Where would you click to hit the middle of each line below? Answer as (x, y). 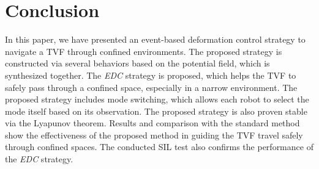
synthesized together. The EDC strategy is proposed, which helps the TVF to (151, 75)
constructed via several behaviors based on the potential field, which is (137, 63)
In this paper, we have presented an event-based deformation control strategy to (155, 39)
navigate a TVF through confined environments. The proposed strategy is (144, 51)
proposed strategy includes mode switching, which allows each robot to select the (157, 99)
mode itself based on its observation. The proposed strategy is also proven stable (156, 111)
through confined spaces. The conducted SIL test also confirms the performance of (159, 147)
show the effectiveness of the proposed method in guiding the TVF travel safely (154, 135)
